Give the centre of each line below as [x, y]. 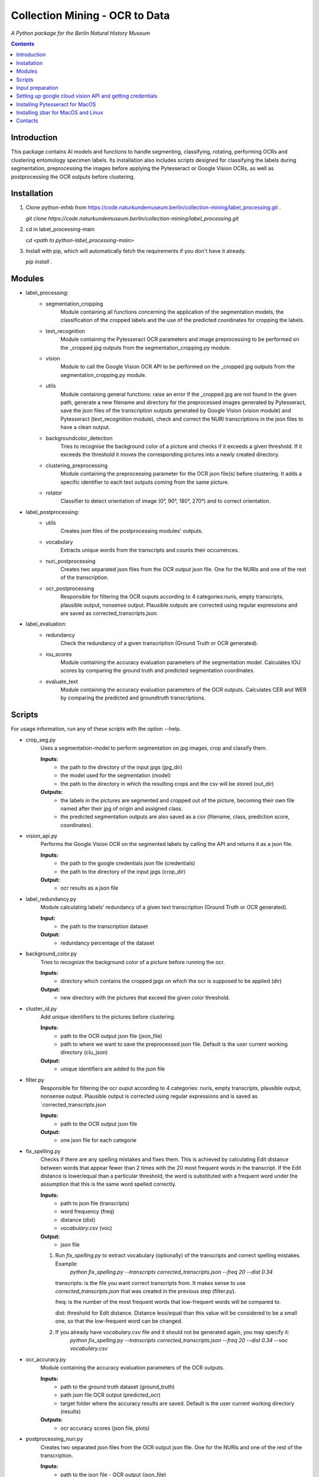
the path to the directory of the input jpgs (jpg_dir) [121, 767]
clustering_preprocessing [77, 465]
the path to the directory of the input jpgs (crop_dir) [123, 871]
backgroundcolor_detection [79, 438]
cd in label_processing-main [60, 229]
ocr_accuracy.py [46, 1359]
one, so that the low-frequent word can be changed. [119, 1321]
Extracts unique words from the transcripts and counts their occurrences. [150, 550]
